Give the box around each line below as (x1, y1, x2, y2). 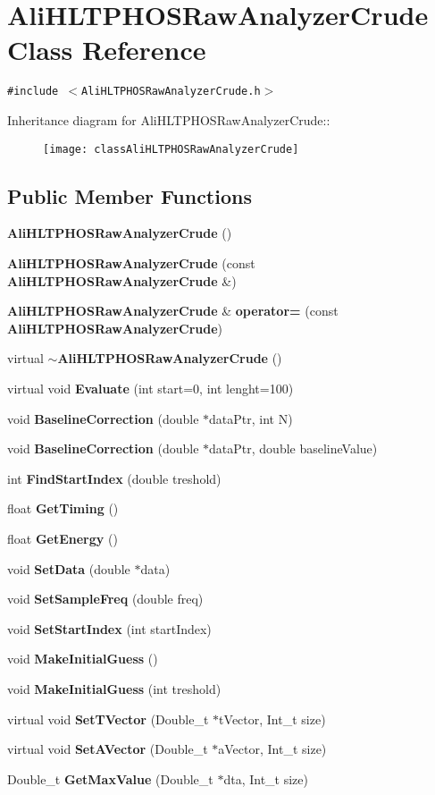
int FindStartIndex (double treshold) (7, 469, 222, 487)
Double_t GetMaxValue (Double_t (7, 769, 213, 788)
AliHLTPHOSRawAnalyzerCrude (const (7, 254, 255, 273)
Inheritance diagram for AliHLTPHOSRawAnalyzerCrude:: (7, 110, 330, 129)
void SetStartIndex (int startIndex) (7, 619, 212, 638)
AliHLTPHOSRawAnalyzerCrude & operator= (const (7, 301, 339, 320)
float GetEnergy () (7, 529, 118, 547)
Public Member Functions (7, 182, 252, 209)
